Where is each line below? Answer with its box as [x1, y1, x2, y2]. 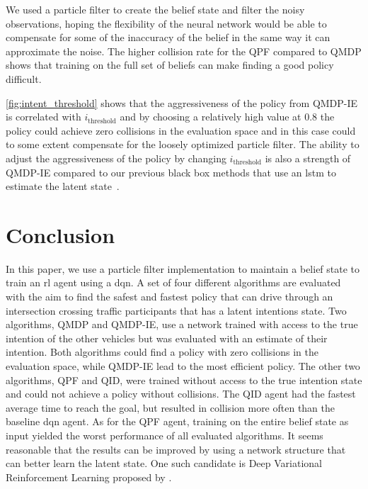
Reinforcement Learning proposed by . [6, 469, 172, 484]
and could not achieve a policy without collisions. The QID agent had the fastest [6, 386, 356, 401]
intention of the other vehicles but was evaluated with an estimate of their [6, 330, 328, 345]
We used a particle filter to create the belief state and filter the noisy [6, 2, 305, 16]
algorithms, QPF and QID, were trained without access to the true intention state [6, 372, 362, 387]
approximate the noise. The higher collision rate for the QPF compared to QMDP [6, 43, 362, 58]
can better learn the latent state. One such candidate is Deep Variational [6, 456, 322, 471]
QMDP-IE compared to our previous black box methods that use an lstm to [6, 164, 336, 179]
